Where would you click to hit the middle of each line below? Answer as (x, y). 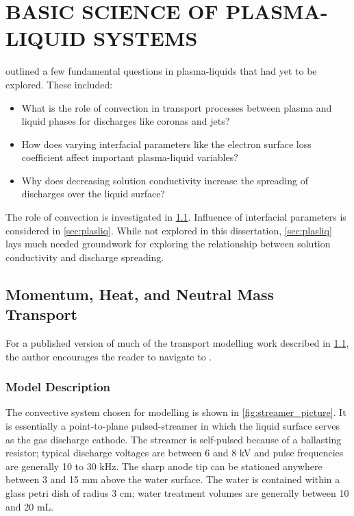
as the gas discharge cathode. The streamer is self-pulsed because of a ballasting (174, 439)
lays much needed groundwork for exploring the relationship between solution (168, 244)
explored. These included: (59, 84)
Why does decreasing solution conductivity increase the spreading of (165, 180)
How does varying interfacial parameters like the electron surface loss (166, 144)
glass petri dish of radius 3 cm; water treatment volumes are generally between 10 (177, 493)
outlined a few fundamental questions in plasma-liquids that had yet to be (161, 71)
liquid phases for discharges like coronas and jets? (126, 121)
